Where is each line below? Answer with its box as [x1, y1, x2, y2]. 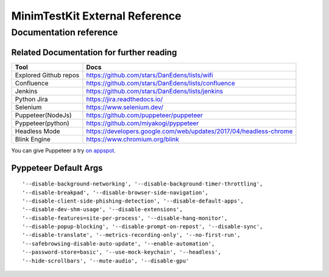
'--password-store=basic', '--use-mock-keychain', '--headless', [22, 249, 222, 256]
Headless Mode [15, 127, 60, 135]
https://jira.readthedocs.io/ [86, 95, 163, 103]
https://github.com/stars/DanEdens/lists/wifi [86, 71, 213, 79]
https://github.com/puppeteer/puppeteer [86, 110, 203, 119]
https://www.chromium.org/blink [86, 135, 180, 143]
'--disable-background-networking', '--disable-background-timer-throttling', [22, 181, 263, 187]
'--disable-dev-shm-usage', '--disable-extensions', [22, 206, 183, 213]
